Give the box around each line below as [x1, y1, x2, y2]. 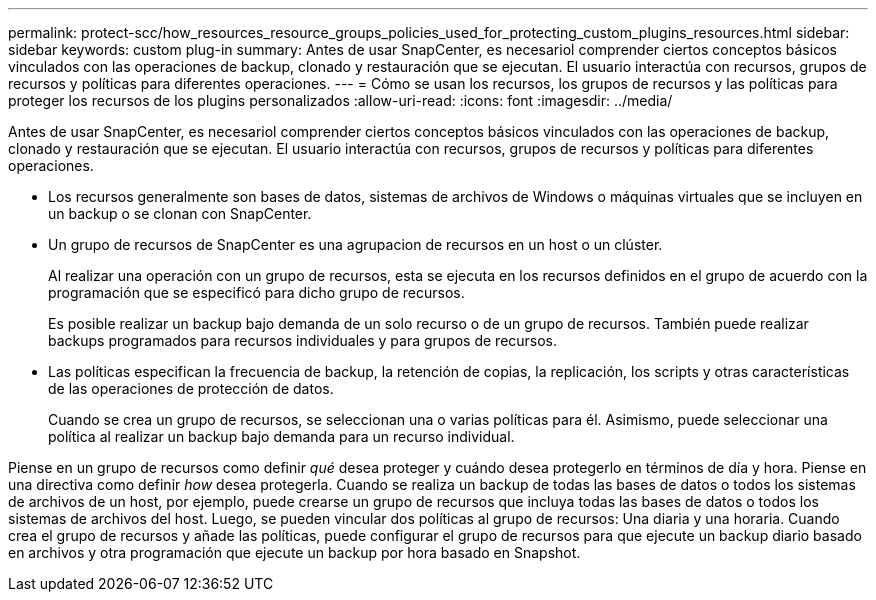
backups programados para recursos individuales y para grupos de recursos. [48, 332, 558, 349]
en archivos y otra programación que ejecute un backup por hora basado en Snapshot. [8, 544, 581, 561]
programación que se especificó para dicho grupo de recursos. [48, 284, 465, 301]
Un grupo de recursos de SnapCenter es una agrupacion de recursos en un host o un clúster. [48, 236, 663, 253]
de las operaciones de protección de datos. [48, 380, 334, 397]
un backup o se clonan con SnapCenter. [48, 205, 312, 222]
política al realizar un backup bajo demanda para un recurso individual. [48, 428, 515, 445]
